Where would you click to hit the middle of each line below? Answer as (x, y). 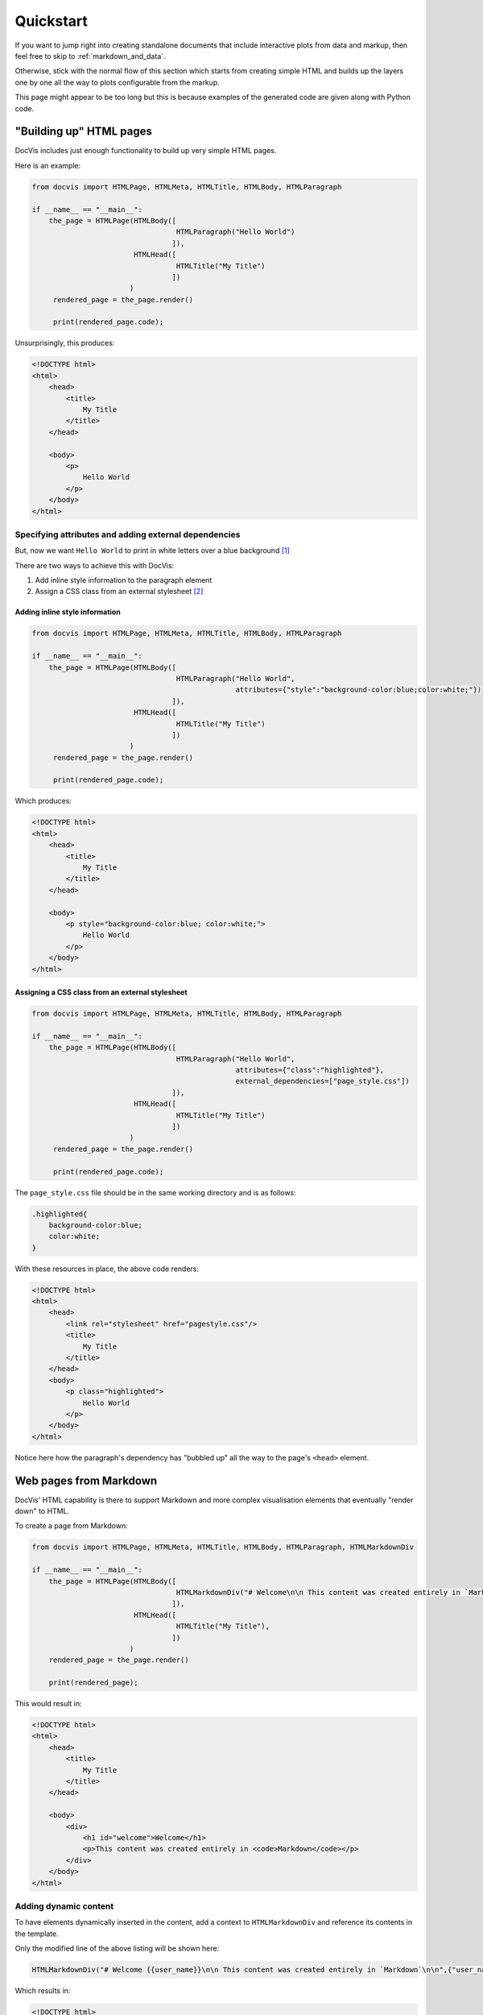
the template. (37, 1934)
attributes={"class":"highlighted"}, (310, 1070)
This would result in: (48, 1704)
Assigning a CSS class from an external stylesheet (101, 992)
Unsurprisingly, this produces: (65, 343)
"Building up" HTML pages (83, 132)
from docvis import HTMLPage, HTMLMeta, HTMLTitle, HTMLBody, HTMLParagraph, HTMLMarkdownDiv (223, 1547)
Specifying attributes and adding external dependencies (128, 534)
